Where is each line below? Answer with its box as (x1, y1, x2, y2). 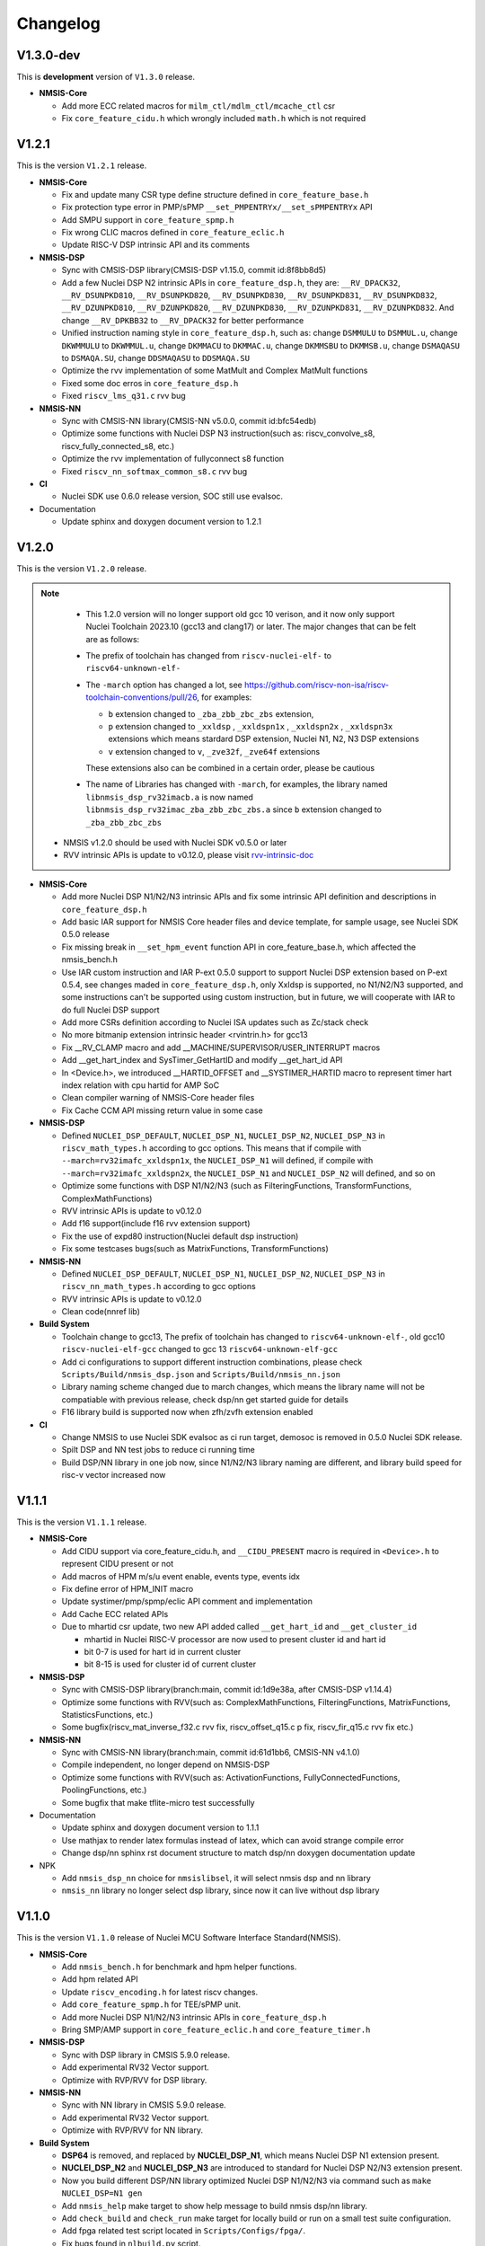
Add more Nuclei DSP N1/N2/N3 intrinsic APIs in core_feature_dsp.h (61, 2012, 327, 2022)
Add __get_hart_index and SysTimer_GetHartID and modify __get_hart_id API (61, 1055, 343, 1066)
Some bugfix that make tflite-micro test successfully (61, 1797, 255, 1808)
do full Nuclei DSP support (61, 1004, 161, 1015)
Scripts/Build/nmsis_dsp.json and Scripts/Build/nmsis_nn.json (61, 1369, 341, 1380)
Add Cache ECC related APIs (61, 1608, 169, 1619)
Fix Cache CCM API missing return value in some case (61, 1105, 264, 1116)
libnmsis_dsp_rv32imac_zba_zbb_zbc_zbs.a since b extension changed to (85, 804, 382, 815)
